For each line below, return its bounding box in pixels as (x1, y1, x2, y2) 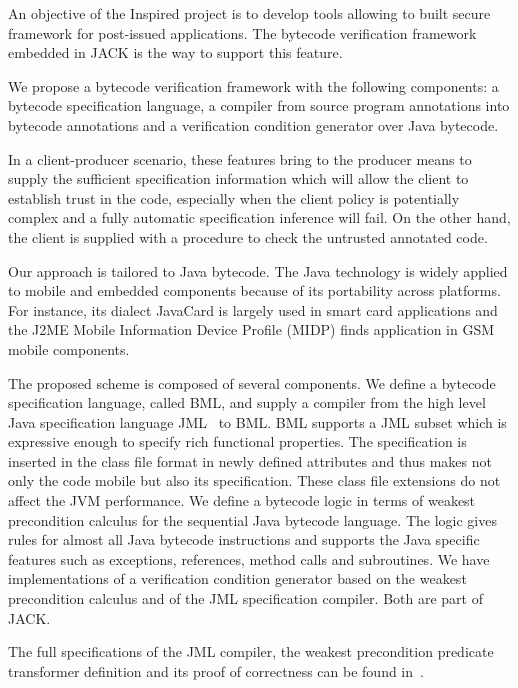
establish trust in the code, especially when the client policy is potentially (8, 187, 460, 208)
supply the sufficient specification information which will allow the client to (8, 168, 469, 189)
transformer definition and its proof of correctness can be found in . (8, 660, 424, 681)
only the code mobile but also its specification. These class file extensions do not (8, 470, 501, 491)
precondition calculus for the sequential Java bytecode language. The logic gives (8, 509, 497, 530)
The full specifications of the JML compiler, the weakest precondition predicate (8, 641, 494, 662)
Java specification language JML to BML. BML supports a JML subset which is (8, 411, 507, 432)
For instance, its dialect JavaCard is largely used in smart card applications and (8, 299, 498, 320)
